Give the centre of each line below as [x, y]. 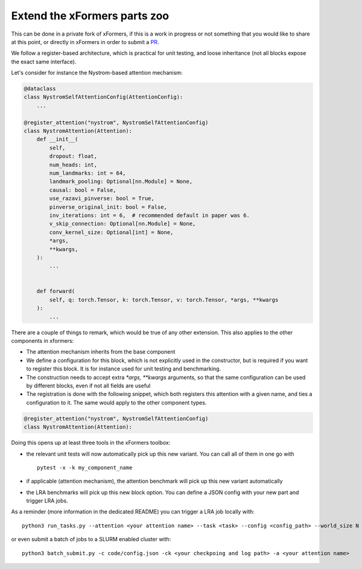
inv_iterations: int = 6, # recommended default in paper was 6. [150, 215]
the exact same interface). [44, 62]
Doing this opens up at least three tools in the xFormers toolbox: [91, 443]
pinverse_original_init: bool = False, [108, 207]
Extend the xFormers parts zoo [90, 16]
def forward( [56, 291]
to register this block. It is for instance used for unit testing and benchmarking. [124, 369]
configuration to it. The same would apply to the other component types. [116, 402]
